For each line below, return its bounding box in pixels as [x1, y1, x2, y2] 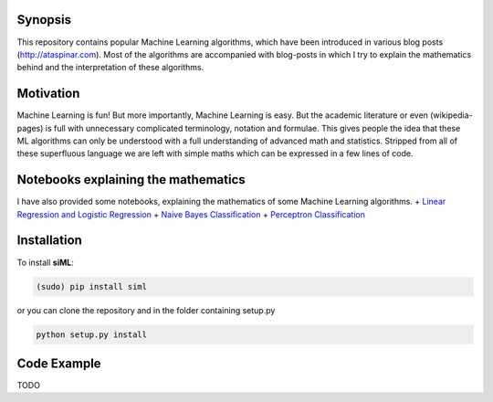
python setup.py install [36, 329, 148, 340]
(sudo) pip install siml [36, 281, 148, 291]
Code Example [16, 355, 101, 371]
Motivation [16, 86, 80, 101]
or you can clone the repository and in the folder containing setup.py [16, 304, 276, 315]
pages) [16, 122, 44, 133]
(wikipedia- [430, 110, 474, 121]
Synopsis [16, 12, 72, 27]
